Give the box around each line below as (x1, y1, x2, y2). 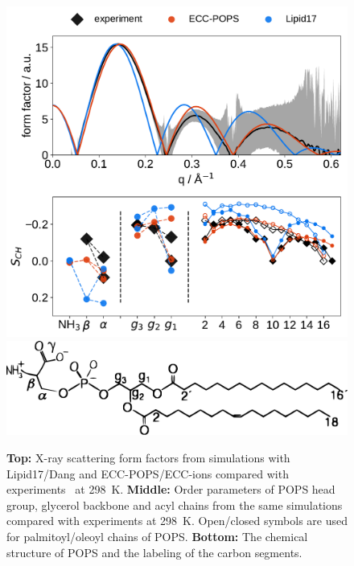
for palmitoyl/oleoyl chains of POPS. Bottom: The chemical (6, 528, 308, 545)
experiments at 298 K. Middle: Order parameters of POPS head (6, 481, 335, 498)
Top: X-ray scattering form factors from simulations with (6, 449, 290, 466)
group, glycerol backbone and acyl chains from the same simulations (6, 496, 343, 513)
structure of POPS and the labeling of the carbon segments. (6, 543, 303, 560)
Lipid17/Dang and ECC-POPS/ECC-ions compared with (6, 465, 289, 482)
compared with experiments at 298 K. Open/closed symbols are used (6, 512, 348, 529)
